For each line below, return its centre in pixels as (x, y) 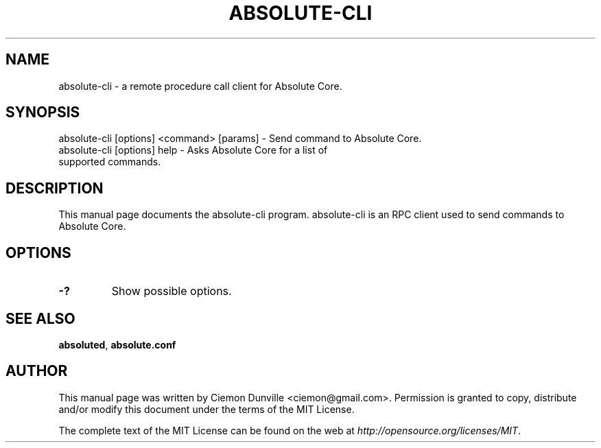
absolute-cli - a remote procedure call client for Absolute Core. (200, 86)
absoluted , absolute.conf (117, 344)
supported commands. (110, 162)
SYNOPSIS (43, 113)
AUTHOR (37, 371)
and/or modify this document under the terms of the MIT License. (207, 409)
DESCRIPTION (55, 188)
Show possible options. (172, 291)
